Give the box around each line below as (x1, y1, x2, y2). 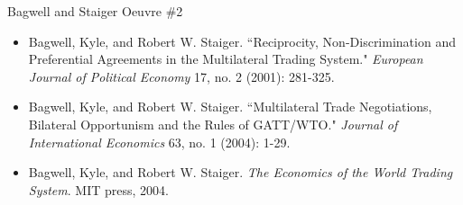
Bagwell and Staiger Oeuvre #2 (7, 2, 183, 20)
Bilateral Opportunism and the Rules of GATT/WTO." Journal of (28, 114, 398, 133)
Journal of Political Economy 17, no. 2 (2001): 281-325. (28, 67, 335, 85)
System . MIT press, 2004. (28, 180, 169, 199)
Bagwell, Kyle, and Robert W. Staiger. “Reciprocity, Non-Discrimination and (28, 31, 456, 50)
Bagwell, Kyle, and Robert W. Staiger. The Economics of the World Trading (28, 163, 453, 182)
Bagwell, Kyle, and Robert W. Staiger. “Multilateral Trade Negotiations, (28, 97, 432, 116)
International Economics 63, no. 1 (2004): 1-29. (28, 132, 291, 151)
